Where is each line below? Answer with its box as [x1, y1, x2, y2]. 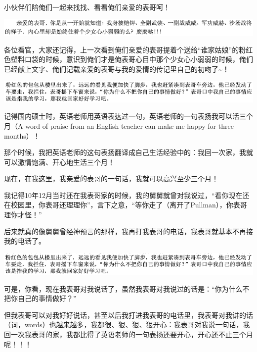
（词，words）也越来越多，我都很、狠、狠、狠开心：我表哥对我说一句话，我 [4, 319, 250, 330]
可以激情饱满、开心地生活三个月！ [4, 156, 115, 167]
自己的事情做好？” [17, 293, 77, 303]
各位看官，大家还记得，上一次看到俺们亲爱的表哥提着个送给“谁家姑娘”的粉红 [4, 44, 253, 54]
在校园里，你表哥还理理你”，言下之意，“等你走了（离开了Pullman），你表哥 [4, 200, 247, 210]
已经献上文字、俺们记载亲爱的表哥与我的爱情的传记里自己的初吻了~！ [4, 63, 229, 74]
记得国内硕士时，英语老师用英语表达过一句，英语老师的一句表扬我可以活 [4, 111, 239, 121]
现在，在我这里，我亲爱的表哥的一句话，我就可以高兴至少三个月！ [4, 173, 218, 184]
